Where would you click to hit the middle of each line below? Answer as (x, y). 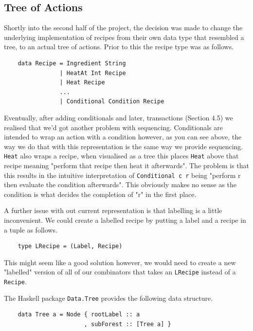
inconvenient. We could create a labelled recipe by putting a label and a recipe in (125, 220)
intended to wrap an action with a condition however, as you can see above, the (123, 137)
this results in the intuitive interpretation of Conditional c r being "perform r (122, 175)
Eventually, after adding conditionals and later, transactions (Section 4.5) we (118, 117)
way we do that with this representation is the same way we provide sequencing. (124, 146)
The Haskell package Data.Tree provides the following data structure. (108, 298)
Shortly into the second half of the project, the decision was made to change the (123, 28)
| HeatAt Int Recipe (93, 73)
